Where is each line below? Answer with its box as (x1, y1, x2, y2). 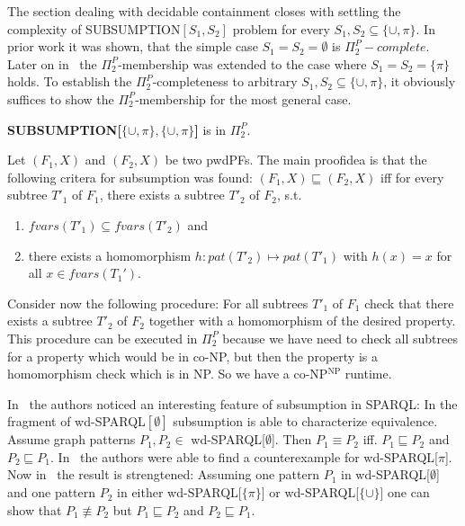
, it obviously (383, 72, 456, 91)
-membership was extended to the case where (118, 54, 367, 73)
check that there (364, 293, 454, 312)
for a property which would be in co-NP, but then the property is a (7, 346, 378, 365)
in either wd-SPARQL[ (117, 483, 242, 502)
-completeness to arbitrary (152, 72, 298, 91)
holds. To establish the (7, 72, 132, 91)
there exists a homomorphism (28, 245, 192, 264)
